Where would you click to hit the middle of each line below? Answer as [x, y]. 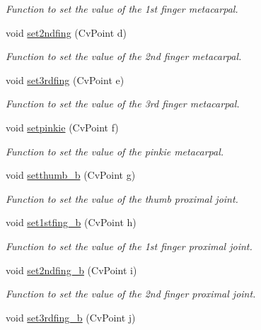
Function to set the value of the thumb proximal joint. [122, 198]
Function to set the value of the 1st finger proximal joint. [129, 246]
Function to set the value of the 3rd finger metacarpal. [123, 104]
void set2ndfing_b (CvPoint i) [71, 270]
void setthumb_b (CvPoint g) [71, 175]
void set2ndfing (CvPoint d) [66, 32]
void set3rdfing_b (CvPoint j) [71, 317]
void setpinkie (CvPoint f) [62, 127]
